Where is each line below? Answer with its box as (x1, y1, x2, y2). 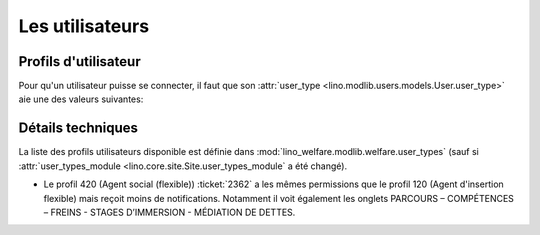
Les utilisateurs (18, 15, 150, 37)
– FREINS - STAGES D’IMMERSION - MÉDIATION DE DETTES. (43, 206, 296, 218)
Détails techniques (18, 120, 139, 137)
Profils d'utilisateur (18, 53, 141, 70)
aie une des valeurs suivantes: (18, 93, 144, 105)
